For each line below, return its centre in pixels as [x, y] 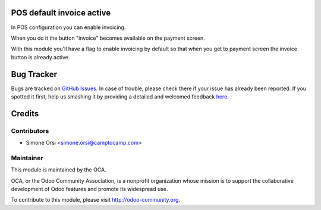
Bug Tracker [34, 74]
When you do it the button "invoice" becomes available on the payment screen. [108, 38]
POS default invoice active [61, 13]
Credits [25, 114]
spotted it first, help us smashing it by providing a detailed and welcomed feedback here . [120, 96]
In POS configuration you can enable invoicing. [68, 27]
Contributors [30, 131]
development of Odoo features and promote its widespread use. [89, 189]
